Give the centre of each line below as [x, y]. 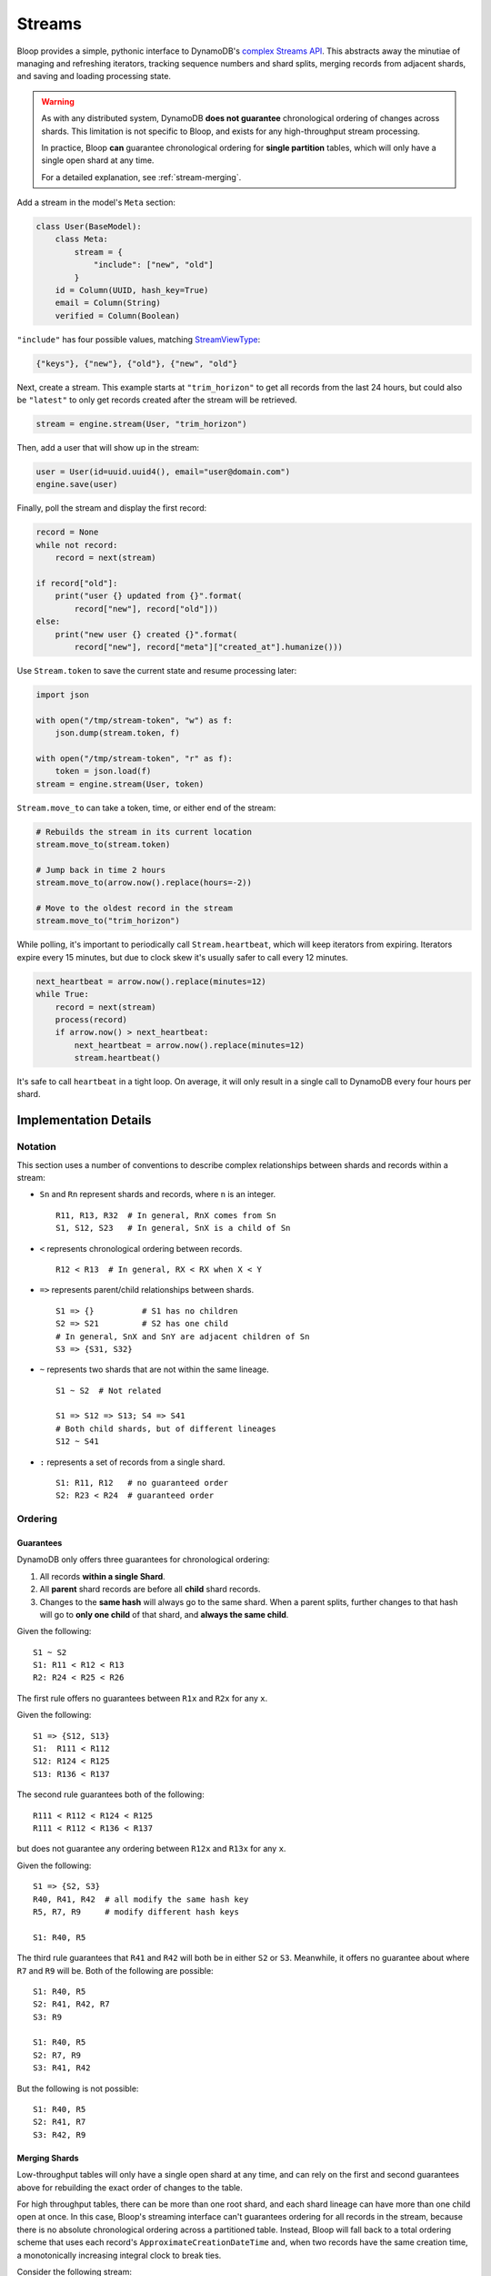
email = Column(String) [108, 303]
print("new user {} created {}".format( [146, 634]
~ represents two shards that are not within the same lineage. [155, 1369]
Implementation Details [84, 1120]
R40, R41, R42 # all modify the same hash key [141, 1899]
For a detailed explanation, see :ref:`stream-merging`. [141, 177]
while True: [63, 994]
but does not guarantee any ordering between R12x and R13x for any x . [151, 1849]
